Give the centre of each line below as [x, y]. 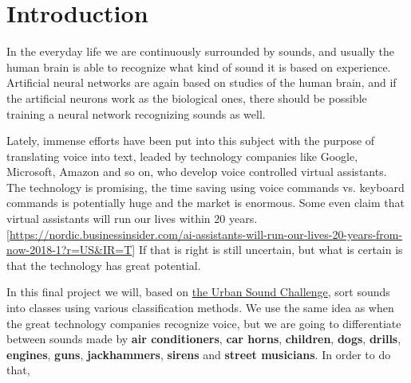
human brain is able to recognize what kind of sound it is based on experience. [199, 66]
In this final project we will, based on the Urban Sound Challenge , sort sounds [198, 292]
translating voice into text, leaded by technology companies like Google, [182, 156]
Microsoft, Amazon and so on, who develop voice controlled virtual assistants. [197, 172]
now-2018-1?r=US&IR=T [69, 250]
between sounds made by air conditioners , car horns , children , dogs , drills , [204, 339]
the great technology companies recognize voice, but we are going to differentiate [204, 323]
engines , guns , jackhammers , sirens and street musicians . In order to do [199, 354]
